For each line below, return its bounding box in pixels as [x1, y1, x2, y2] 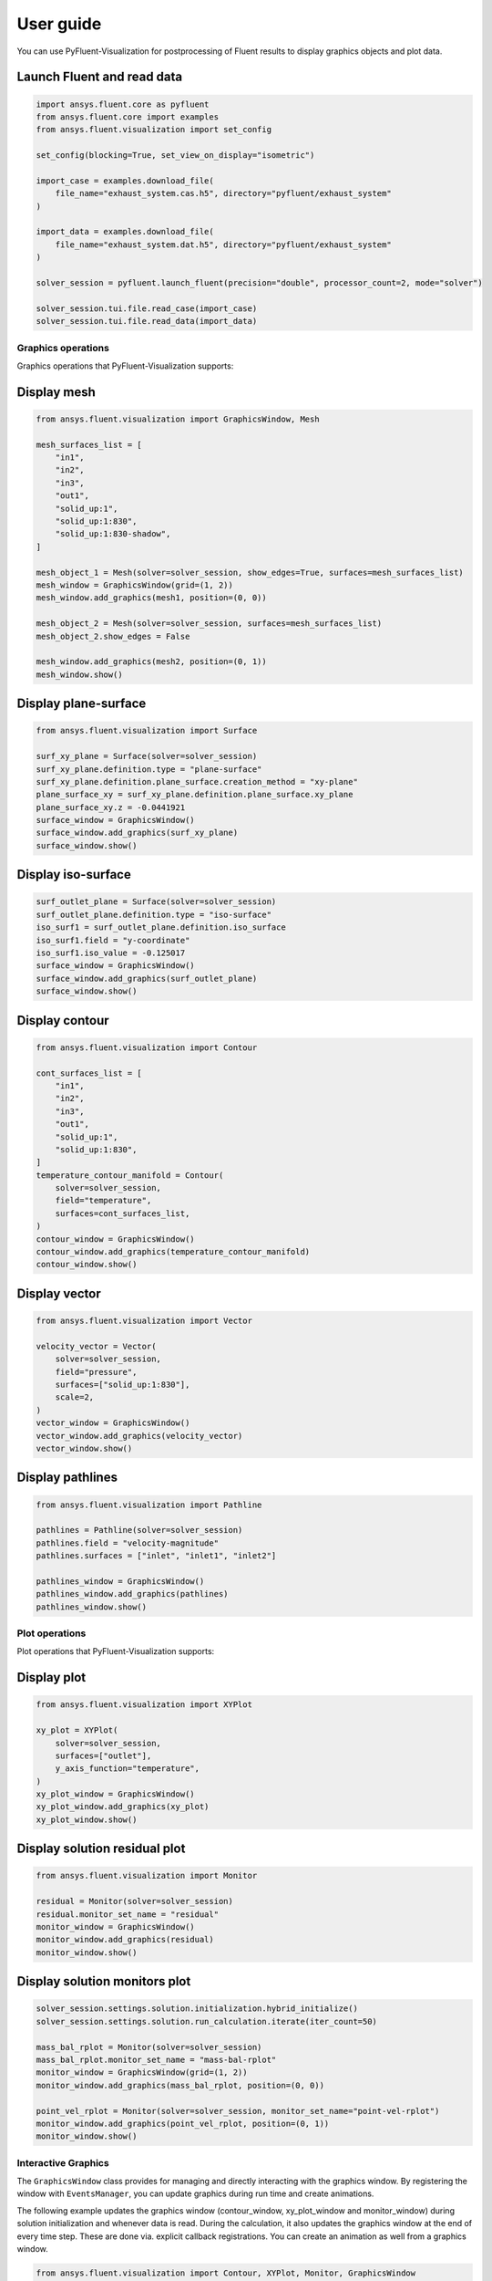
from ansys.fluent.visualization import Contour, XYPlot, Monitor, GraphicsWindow [36, 2267, 416, 2278]
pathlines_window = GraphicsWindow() [36, 1576, 205, 1587]
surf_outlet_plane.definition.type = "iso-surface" [36, 909, 272, 920]
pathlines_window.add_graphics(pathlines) [36, 1588, 229, 1599]
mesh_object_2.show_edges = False [36, 630, 190, 641]
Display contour [16, 1013, 109, 1028]
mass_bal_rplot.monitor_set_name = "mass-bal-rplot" [36, 2054, 277, 2065]
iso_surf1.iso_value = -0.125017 [36, 948, 186, 958]
